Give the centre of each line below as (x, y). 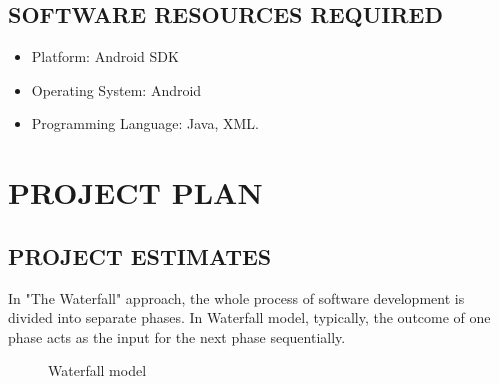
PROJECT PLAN (135, 192)
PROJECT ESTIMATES (140, 255)
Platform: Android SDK (105, 56)
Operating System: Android (116, 89)
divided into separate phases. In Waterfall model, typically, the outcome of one (249, 317)
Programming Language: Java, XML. (145, 123)
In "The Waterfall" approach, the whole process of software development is (236, 297)
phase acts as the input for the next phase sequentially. (177, 336)
